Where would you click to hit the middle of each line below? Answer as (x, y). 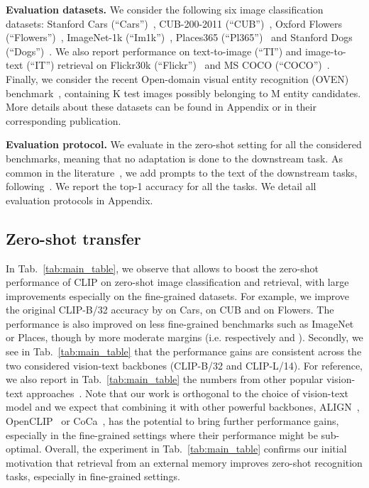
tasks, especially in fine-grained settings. (93, 476)
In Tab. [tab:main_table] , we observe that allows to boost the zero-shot (162, 268)
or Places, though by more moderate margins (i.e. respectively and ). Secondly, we (184, 337)
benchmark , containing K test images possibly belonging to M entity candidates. (183, 93)
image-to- (326, 51)
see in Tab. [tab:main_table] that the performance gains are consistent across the (184, 351)
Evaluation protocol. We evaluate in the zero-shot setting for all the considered (184, 144)
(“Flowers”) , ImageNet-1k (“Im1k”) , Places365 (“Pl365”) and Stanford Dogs (179, 37)
